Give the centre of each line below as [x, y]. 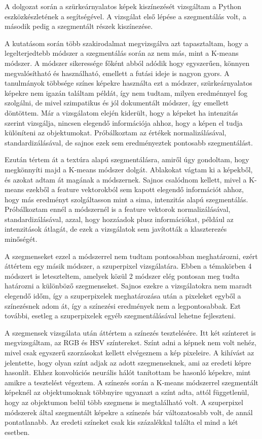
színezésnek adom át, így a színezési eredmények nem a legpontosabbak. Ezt [123, 305]
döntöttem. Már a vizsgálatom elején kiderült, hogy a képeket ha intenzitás [121, 112]
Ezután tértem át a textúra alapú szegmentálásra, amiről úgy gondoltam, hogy [127, 159]
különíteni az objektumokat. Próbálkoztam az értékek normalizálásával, [116, 133]
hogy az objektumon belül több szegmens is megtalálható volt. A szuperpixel [124, 402]
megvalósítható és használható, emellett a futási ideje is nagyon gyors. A [117, 73]
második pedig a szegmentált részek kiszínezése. [79, 26]
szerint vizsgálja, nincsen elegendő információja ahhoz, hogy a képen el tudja [124, 122]
